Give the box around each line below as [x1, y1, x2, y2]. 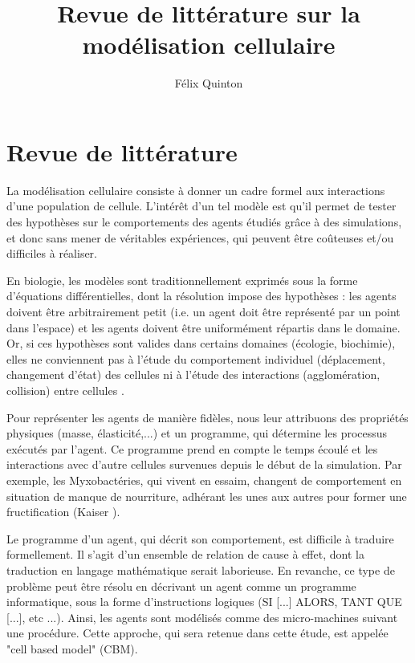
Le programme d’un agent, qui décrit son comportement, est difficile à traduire [6, 530, 394, 547]
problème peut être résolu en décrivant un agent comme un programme [6, 577, 356, 594]
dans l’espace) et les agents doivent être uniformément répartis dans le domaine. [6, 319, 401, 336]
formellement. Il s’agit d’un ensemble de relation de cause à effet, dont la [6, 546, 364, 563]
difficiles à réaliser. [6, 245, 97, 262]
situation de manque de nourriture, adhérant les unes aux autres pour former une [6, 487, 407, 504]
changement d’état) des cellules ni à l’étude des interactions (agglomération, [6, 366, 380, 383]
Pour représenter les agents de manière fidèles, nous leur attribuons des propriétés [6, 409, 409, 425]
